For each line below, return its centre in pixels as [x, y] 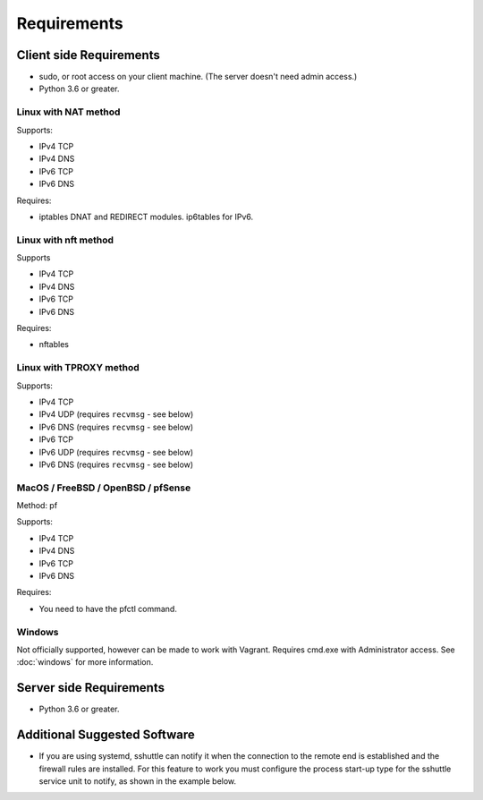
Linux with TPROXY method [78, 368]
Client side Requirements [88, 55]
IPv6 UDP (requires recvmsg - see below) [116, 452]
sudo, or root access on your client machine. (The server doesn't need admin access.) [198, 77]
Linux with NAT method [68, 112]
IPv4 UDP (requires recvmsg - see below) [116, 414]
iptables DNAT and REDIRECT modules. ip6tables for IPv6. [146, 217]
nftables [54, 345]
